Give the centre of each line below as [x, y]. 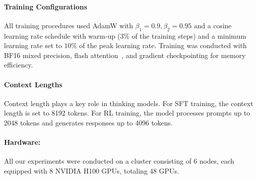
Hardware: [22, 142]
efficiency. [19, 65]
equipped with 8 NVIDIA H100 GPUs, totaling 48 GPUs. [92, 170]
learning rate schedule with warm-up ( [62, 35]
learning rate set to [33, 45]
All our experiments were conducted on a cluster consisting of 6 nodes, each [119, 161]
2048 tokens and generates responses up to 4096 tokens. [89, 122]
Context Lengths [33, 84]
